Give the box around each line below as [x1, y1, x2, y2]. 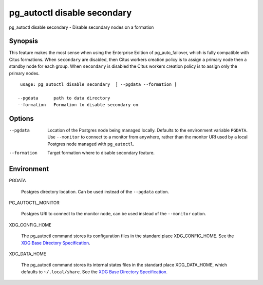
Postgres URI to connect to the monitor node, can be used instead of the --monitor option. [21, 211, 207, 217]
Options [9, 114, 34, 123]
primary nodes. [9, 70, 40, 76]
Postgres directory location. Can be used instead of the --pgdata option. [21, 189, 169, 194]
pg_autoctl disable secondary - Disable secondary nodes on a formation [9, 24, 154, 30]
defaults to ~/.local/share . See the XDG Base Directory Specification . [21, 268, 168, 275]
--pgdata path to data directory [18, 95, 111, 101]
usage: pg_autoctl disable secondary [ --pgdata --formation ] [20, 82, 177, 87]
